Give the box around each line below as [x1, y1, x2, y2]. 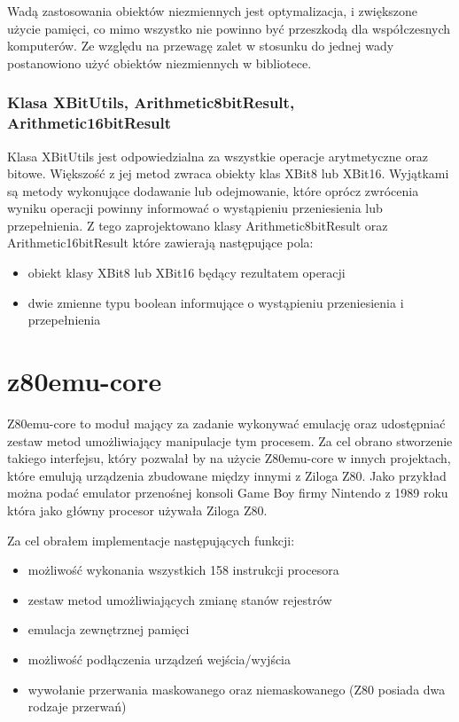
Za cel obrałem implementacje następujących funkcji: [7, 530, 295, 549]
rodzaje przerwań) [27, 697, 127, 716]
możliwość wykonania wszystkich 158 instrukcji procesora [27, 561, 339, 579]
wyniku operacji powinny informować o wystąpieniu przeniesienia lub [7, 199, 383, 217]
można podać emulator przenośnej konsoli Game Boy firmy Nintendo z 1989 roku [7, 483, 448, 502]
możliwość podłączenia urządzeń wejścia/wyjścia [27, 649, 292, 668]
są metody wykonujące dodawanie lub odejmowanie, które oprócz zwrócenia [7, 181, 419, 200]
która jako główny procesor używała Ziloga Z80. [7, 500, 268, 519]
